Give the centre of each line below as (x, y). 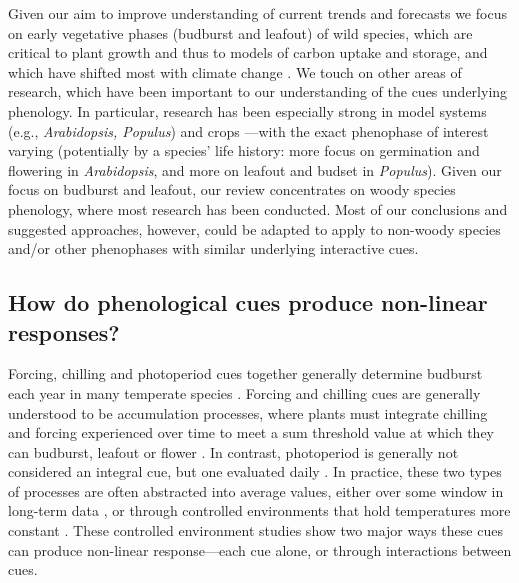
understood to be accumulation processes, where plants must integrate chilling (248, 412)
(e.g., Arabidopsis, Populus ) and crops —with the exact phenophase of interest (248, 130)
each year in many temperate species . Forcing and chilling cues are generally (244, 392)
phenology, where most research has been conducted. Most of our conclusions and (258, 208)
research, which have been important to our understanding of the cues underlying (258, 91)
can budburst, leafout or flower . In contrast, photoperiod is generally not (233, 451)
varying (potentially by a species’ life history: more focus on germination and (244, 150)
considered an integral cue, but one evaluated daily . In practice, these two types (255, 471)
